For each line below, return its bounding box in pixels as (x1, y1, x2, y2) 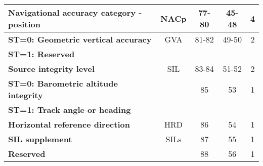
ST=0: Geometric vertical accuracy (8, 33, 152, 45)
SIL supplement (8, 133, 72, 145)
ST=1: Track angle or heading (8, 104, 131, 115)
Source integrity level (8, 63, 95, 74)
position (8, 18, 40, 30)
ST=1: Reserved (8, 48, 75, 60)
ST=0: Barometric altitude (8, 77, 118, 89)
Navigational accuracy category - (8, 7, 142, 18)
